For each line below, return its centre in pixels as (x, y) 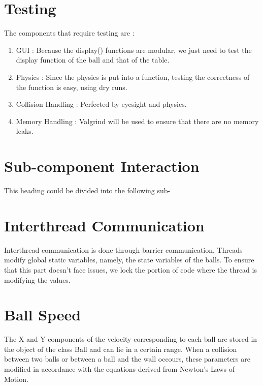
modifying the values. (37, 279)
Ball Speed (43, 315)
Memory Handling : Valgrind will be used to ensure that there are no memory (137, 121)
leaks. (25, 131)
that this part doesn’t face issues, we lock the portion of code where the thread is (130, 269)
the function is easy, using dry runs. (72, 87)
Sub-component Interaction (102, 166)
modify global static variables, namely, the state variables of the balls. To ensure (129, 260)
